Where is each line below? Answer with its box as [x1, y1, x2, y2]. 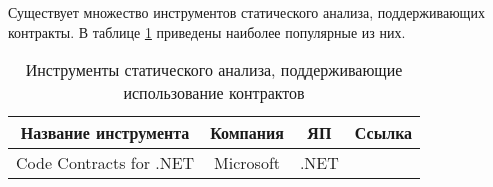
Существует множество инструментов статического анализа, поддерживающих [8, 2, 485, 22]
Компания [210, 121, 284, 145]
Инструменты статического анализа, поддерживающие [25, 58, 403, 82]
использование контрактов [123, 81, 305, 105]
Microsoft [214, 151, 280, 175]
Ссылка [354, 121, 413, 145]
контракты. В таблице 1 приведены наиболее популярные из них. [8, 21, 406, 42]
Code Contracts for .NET [16, 151, 195, 175]
